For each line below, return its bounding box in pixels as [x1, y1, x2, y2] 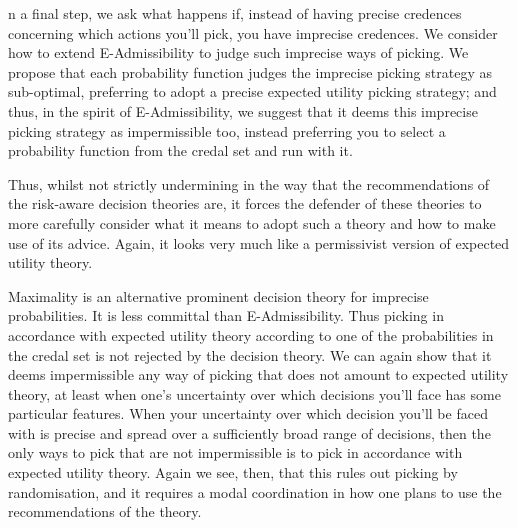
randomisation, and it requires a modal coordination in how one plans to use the [8, 481, 502, 502]
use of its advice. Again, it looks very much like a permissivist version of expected [8, 232, 510, 253]
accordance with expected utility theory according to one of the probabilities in [8, 324, 494, 345]
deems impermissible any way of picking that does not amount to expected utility [8, 364, 509, 385]
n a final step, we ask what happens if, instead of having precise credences [8, 3, 462, 23]
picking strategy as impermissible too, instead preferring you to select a [8, 120, 446, 141]
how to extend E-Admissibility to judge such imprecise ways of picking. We [8, 42, 469, 63]
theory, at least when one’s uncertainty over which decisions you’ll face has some [8, 383, 501, 404]
